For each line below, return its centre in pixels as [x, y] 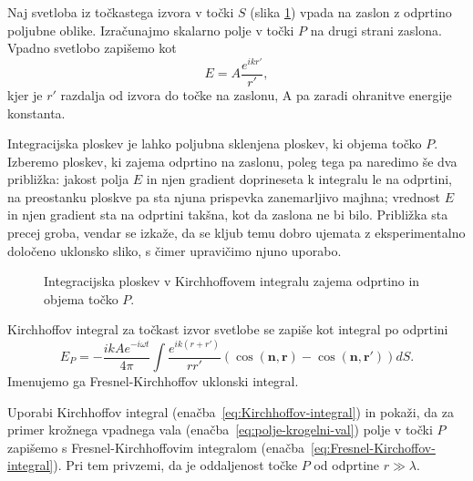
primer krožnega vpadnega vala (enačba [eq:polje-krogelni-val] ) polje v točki [220, 430]
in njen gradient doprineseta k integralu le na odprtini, [299, 179]
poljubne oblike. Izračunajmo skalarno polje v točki [151, 30]
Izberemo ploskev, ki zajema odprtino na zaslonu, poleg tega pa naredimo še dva [232, 161]
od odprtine [347, 465]
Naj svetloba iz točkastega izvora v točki [121, 12]
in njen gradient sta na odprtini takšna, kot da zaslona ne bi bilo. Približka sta [228, 215]
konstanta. [36, 113]
